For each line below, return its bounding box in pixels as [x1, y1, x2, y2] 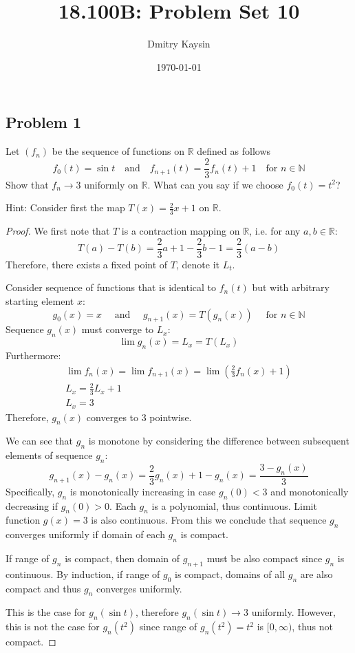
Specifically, [6, 484, 55, 498]
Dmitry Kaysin [147, 36, 211, 51]
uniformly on [84, 177, 138, 191]
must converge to [81, 322, 154, 336]
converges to [86, 409, 139, 424]
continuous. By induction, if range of [6, 566, 160, 581]
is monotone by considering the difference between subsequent [88, 433, 349, 448]
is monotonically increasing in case [69, 484, 216, 498]
